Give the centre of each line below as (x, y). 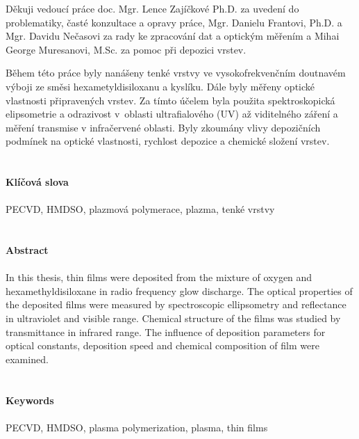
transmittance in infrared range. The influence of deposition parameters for (166, 332)
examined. (27, 359)
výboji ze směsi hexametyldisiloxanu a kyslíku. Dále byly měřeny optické (160, 86)
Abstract (27, 250)
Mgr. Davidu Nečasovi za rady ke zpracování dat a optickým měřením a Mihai (173, 36)
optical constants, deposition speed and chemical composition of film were (162, 345)
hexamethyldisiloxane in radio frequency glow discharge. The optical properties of (179, 290)
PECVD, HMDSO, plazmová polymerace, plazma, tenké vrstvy (140, 209)
